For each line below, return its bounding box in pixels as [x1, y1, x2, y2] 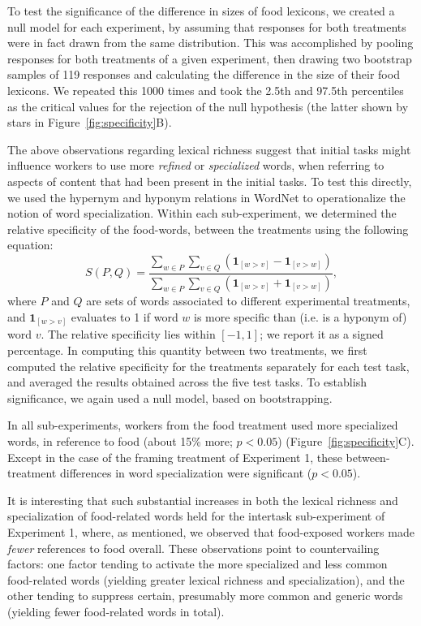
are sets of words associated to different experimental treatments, [86, 292, 410, 309]
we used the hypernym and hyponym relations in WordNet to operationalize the [7, 188, 406, 205]
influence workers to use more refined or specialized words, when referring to [7, 157, 384, 174]
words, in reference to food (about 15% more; [7, 433, 233, 450]
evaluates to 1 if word [71, 308, 178, 325]
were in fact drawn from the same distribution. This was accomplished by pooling [7, 34, 414, 51]
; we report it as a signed [260, 326, 384, 343]
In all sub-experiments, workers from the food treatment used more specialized [7, 417, 398, 434]
